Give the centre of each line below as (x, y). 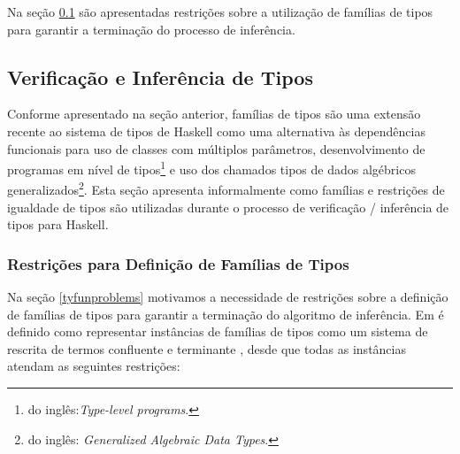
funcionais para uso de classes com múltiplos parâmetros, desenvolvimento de (216, 148)
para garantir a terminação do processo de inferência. (151, 29)
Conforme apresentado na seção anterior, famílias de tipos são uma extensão (214, 114)
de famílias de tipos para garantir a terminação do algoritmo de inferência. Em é (226, 314)
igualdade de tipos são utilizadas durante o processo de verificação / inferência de (228, 207)
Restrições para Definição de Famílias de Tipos (178, 263)
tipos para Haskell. (58, 224)
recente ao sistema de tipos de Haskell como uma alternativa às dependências (216, 131)
